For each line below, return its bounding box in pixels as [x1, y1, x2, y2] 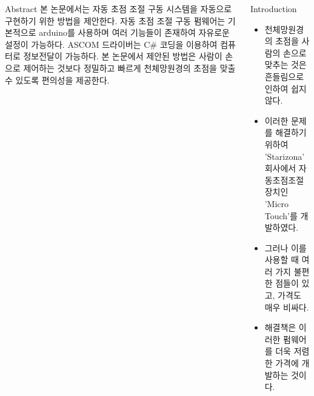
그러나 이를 [264, 241, 307, 254]
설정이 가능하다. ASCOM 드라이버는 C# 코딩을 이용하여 [5, 38, 218, 50]
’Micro [264, 197, 289, 210]
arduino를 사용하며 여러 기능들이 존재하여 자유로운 [39, 26, 230, 39]
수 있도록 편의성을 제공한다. [5, 73, 110, 86]
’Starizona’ [264, 150, 305, 162]
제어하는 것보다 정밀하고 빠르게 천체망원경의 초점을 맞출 [23, 61, 236, 74]
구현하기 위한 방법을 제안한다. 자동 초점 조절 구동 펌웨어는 [5, 14, 225, 27]
